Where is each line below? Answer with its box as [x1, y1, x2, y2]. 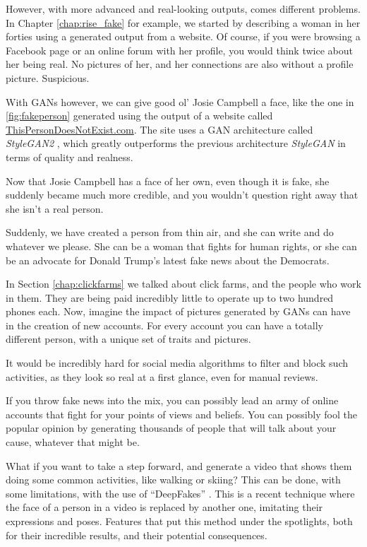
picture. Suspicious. [6, 70, 90, 85]
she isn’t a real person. [6, 201, 104, 216]
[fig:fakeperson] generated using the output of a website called [6, 108, 273, 123]
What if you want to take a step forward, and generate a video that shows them [6, 458, 352, 473]
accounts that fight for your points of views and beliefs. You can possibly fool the [6, 406, 357, 421]
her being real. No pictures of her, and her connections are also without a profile [6, 57, 354, 71]
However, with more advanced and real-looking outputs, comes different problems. [6, 1, 361, 16]
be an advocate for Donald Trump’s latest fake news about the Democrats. [6, 252, 330, 267]
